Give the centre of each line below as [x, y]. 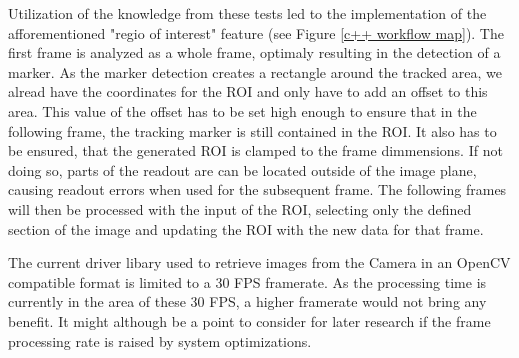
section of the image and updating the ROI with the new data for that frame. [246, 228]
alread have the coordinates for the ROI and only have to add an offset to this [248, 91]
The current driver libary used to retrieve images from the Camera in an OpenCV [259, 262]
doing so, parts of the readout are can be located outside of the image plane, [242, 169]
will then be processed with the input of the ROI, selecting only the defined [240, 208]
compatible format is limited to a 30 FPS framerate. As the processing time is [247, 281]
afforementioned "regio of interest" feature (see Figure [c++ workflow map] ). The [256, 32]
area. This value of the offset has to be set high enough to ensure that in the [242, 110]
